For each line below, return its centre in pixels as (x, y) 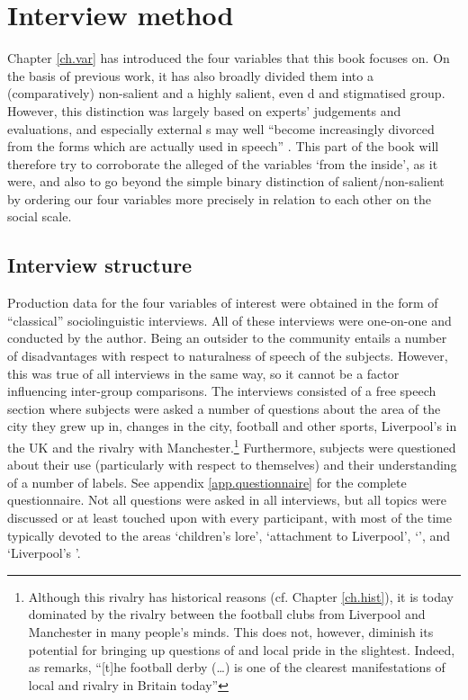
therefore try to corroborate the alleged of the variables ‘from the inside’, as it (223, 163)
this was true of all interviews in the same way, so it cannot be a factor (203, 373)
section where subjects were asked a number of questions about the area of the (224, 408)
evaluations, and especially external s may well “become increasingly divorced (221, 128)
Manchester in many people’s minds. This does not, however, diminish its (231, 632)
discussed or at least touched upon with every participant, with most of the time (229, 518)
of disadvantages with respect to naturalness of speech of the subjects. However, (228, 356)
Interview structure (100, 265)
